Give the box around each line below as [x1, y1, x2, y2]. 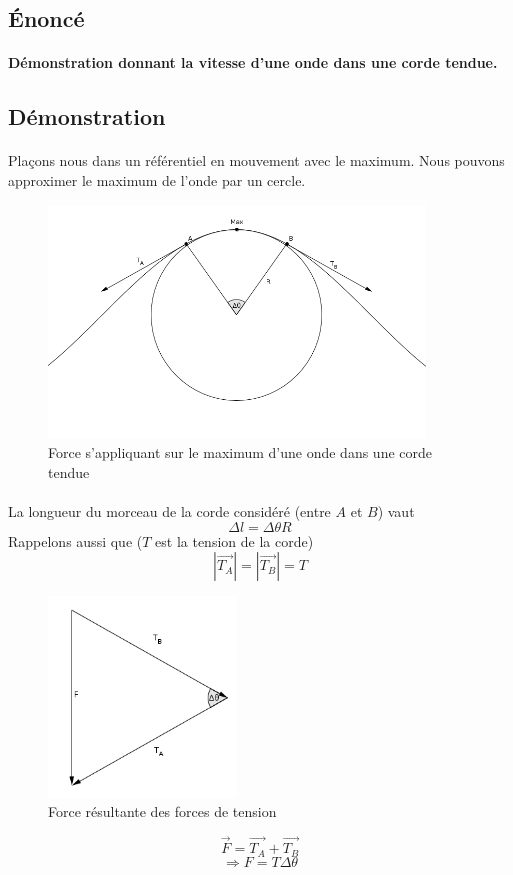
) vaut [377, 501, 415, 522]
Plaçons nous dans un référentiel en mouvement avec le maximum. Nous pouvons [8, 150, 505, 171]
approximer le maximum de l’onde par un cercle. [8, 169, 306, 190]
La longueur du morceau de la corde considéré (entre [8, 501, 331, 522]
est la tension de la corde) [155, 530, 314, 551]
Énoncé [8, 3, 85, 34]
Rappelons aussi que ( [8, 530, 143, 551]
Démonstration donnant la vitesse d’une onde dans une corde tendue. [8, 52, 498, 73]
